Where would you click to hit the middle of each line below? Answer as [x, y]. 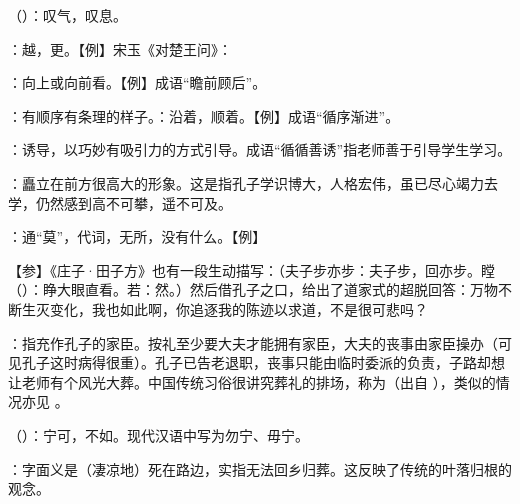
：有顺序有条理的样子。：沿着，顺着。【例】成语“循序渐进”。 [204, 115]
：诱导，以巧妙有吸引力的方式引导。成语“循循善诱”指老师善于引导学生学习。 [260, 149]
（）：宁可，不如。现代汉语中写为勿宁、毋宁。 [158, 434]
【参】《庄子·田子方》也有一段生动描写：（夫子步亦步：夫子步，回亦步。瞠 [251, 269]
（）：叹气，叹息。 [67, 15]
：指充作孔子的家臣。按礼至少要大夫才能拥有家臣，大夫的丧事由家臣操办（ [253, 342]
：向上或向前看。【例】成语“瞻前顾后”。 [137, 82]
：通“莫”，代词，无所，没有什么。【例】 [137, 236]
